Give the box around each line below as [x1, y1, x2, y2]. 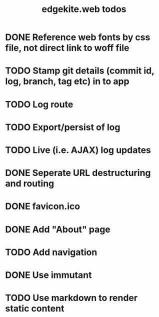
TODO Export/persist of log [5, 121, 120, 133]
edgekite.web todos [41, 3, 126, 15]
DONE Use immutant [5, 269, 92, 280]
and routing [5, 178, 54, 189]
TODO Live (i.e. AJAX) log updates [5, 144, 151, 155]
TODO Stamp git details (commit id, [5, 65, 154, 76]
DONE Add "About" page [5, 223, 111, 235]
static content [5, 303, 64, 314]
